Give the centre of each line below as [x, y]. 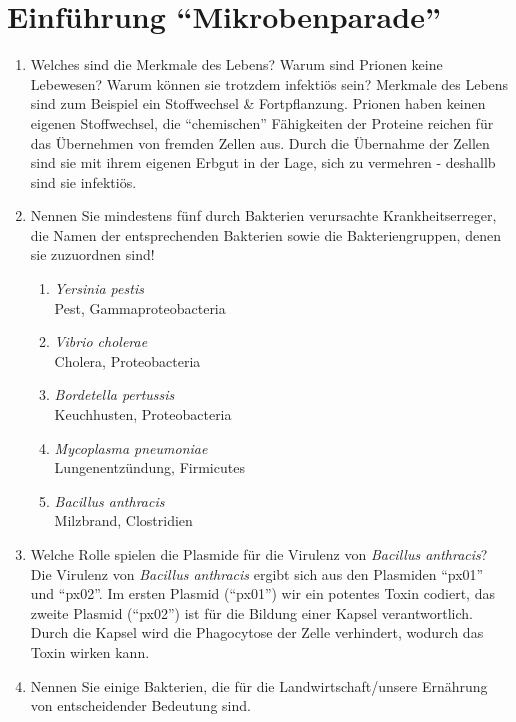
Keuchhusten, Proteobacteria [143, 414]
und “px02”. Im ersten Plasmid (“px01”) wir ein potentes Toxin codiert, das [262, 593]
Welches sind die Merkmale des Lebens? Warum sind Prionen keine [236, 64]
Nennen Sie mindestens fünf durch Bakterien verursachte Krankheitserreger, [263, 215]
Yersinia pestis [99, 288]
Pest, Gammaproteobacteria [140, 307]
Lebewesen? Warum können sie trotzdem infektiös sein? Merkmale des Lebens [269, 83]
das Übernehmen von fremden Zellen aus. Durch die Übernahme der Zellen [260, 142]
